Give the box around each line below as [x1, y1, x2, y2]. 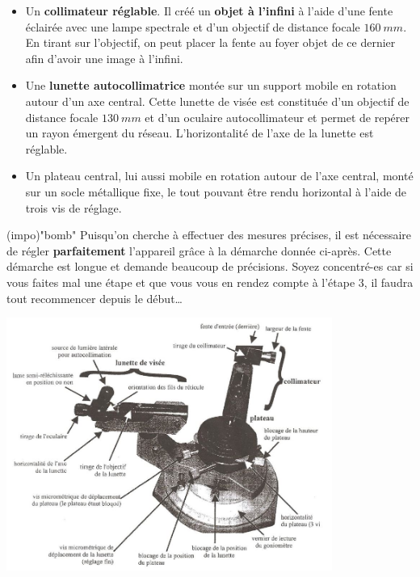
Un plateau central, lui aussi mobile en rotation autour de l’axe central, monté [25, 167, 414, 184]
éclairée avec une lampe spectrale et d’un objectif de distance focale [25, 18, 360, 35]
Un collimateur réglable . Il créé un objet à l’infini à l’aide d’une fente [25, 2, 393, 19]
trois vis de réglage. [25, 199, 122, 216]
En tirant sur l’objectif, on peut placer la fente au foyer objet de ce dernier [25, 34, 396, 51]
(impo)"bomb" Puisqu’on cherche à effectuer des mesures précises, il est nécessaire [6, 226, 412, 243]
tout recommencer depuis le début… [6, 289, 183, 306]
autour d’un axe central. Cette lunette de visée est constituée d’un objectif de [25, 92, 409, 109]
